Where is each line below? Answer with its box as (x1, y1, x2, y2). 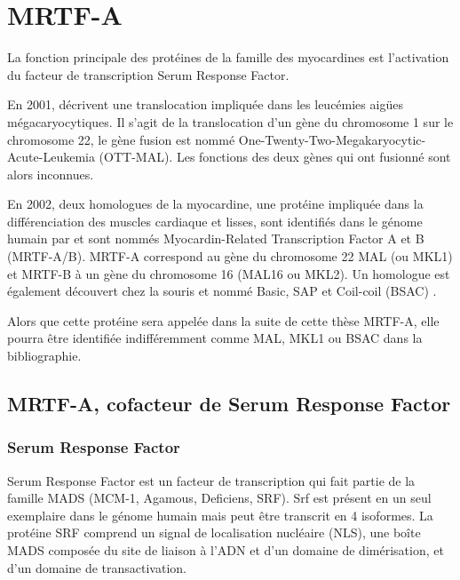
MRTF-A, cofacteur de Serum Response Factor (7, 390, 451, 417)
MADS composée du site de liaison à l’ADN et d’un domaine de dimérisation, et (7, 541, 444, 559)
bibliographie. (7, 346, 82, 365)
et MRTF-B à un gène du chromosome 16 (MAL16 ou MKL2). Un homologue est (7, 264, 450, 282)
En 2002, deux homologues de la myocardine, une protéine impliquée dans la (7, 195, 424, 213)
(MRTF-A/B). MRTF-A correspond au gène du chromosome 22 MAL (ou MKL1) (7, 247, 453, 266)
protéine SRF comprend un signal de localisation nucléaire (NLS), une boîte (7, 523, 421, 542)
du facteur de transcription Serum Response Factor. (7, 65, 289, 83)
